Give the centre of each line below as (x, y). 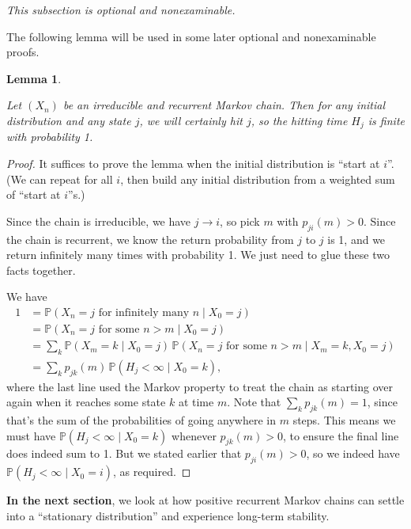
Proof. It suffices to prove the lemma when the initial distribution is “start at (193, 164)
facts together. (41, 270)
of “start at (34, 194)
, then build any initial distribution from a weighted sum (258, 179)
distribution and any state (69, 120)
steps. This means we (344, 420)
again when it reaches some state (86, 402)
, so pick (240, 221)
